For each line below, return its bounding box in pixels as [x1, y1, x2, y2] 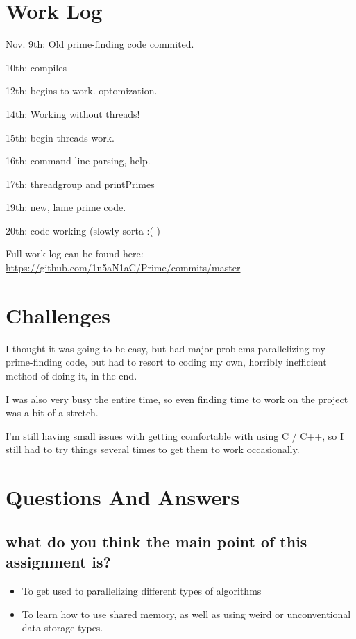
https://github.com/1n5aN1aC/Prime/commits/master [6, 260, 241, 275]
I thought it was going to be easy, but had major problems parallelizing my [6, 341, 325, 355]
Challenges [6, 300, 110, 329]
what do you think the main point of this [6, 530, 307, 552]
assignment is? [6, 551, 111, 572]
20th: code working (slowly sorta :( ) [6, 223, 161, 237]
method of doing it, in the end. [6, 368, 137, 382]
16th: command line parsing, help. [6, 153, 151, 168]
